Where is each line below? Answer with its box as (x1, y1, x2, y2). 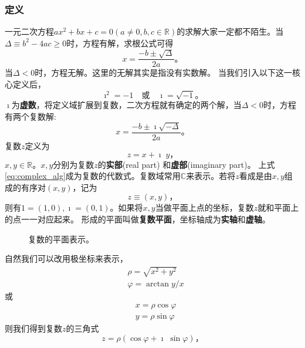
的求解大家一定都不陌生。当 (177, 25, 284, 38)
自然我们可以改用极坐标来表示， (5, 252, 128, 265)
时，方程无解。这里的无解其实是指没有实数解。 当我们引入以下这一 (35, 66, 292, 79)
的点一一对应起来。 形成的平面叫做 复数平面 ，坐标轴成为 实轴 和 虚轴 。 (5, 212, 270, 225)
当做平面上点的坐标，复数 (155, 201, 254, 214)
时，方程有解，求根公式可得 (66, 36, 174, 49)
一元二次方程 (5, 25, 54, 38)
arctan (146, 280, 170, 289)
